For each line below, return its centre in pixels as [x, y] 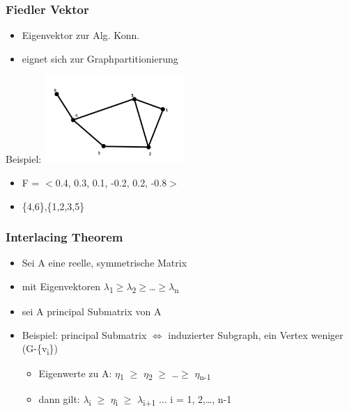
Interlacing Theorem [64, 237]
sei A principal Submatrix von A [92, 311]
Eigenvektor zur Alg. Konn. [81, 35]
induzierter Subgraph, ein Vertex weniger [256, 334]
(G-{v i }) [40, 349]
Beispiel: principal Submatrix [84, 334]
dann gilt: [59, 398]
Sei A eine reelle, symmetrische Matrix [104, 263]
